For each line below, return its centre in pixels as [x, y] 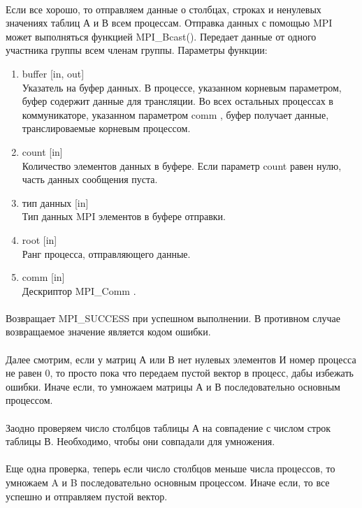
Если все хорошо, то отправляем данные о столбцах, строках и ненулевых [164, 9]
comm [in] [43, 277]
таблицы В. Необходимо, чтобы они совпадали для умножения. [140, 441]
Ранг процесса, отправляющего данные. [106, 253]
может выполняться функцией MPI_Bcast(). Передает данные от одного [161, 36]
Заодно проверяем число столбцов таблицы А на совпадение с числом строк [168, 427]
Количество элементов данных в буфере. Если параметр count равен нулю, [182, 165]
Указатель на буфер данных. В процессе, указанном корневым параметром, [182, 87]
